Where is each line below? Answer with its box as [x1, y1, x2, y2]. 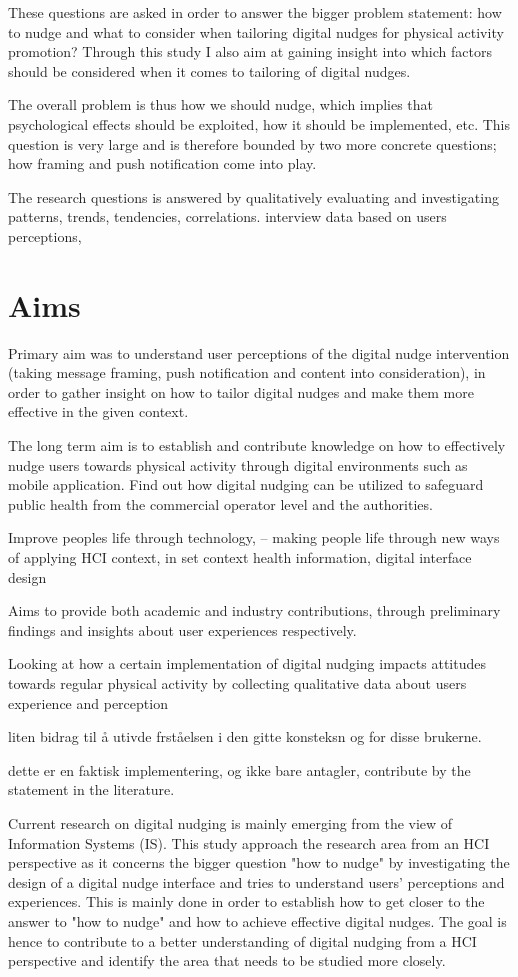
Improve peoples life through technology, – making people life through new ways [8, 527, 500, 548]
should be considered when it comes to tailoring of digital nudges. [8, 60, 411, 81]
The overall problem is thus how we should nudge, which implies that [8, 94, 434, 115]
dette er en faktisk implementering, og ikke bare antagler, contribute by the [8, 759, 471, 780]
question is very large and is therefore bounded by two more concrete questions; [8, 133, 497, 154]
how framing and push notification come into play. [8, 153, 317, 174]
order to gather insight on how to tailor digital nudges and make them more [8, 381, 474, 402]
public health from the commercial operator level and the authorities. [8, 493, 433, 514]
